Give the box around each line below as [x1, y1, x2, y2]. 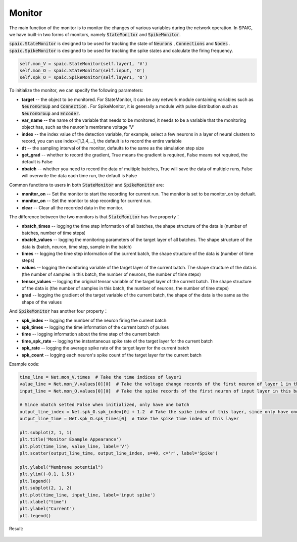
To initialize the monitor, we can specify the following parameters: [9, 87, 144, 94]
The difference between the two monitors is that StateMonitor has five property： [9, 214, 181, 220]
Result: [9, 525, 23, 532]
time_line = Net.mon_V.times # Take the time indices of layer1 [19, 374, 182, 380]
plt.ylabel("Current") [19, 506, 75, 512]
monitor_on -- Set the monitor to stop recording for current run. [21, 198, 152, 204]
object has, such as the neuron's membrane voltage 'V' [21, 124, 135, 130]
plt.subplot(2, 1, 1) [19, 430, 72, 436]
